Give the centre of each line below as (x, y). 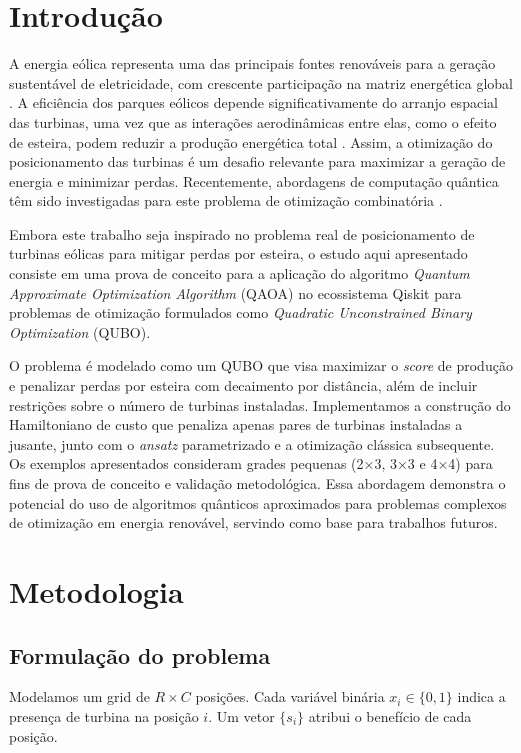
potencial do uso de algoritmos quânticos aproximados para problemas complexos (258, 502)
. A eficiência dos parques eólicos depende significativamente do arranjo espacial (253, 102)
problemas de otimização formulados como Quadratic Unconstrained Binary (240, 312)
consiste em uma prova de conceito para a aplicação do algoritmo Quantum (239, 273)
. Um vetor (241, 715)
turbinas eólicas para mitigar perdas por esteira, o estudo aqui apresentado (238, 253)
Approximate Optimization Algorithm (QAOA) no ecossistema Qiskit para (235, 292)
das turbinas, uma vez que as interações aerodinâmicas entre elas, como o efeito (253, 121)
